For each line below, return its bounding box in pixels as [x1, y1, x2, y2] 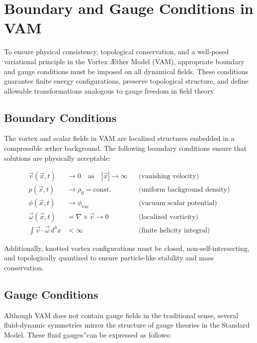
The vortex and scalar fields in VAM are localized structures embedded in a [4, 133, 235, 143]
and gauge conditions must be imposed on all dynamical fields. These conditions [4, 66, 249, 76]
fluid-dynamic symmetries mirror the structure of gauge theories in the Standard [4, 320, 250, 330]
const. [93, 186, 111, 194]
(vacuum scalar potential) [139, 200, 217, 207]
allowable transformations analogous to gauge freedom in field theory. [4, 85, 216, 96]
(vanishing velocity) [139, 173, 199, 180]
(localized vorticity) [139, 213, 198, 221]
